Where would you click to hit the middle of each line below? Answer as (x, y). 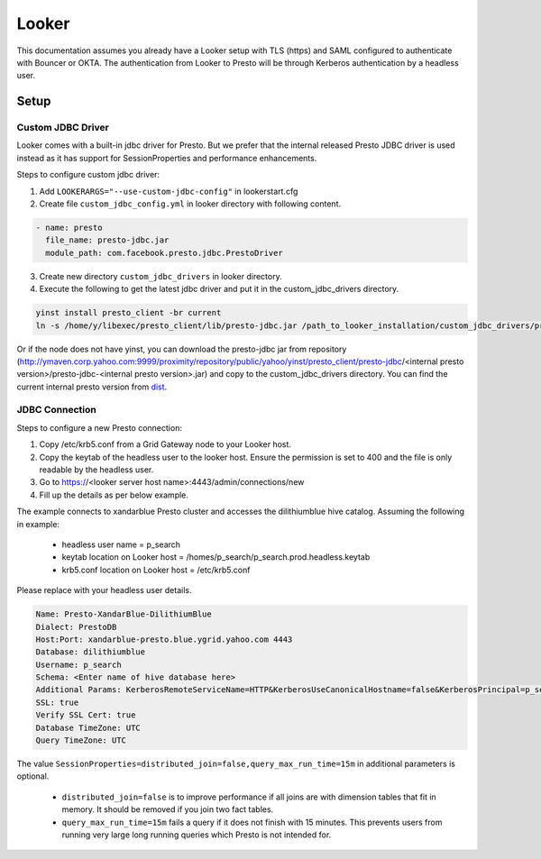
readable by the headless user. (96, 470)
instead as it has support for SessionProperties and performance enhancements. (167, 158)
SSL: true (57, 702)
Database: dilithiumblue (91, 652)
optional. (33, 776)
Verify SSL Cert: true (86, 715)
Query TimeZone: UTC (81, 740)
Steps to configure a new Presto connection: (99, 427)
